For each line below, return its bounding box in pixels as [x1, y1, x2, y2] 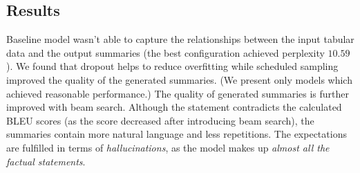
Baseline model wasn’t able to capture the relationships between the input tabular [6, 32, 354, 46]
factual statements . [6, 154, 86, 168]
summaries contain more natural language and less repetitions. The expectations [6, 127, 347, 141]
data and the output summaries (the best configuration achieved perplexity [6, 45, 325, 60]
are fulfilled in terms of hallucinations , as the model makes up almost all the [6, 140, 330, 154]
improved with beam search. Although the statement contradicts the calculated [6, 100, 342, 114]
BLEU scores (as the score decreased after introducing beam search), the [6, 113, 314, 127]
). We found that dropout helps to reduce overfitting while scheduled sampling [6, 59, 339, 73]
